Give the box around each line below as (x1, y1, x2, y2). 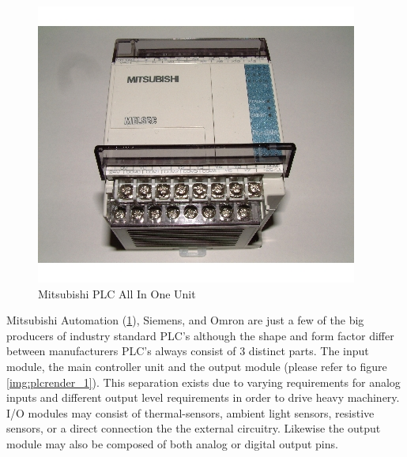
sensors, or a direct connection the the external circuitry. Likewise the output (6, 420, 381, 436)
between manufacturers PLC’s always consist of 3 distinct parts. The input (6, 343, 369, 359)
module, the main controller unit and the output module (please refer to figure (6, 358, 387, 374)
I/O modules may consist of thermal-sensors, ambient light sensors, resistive (6, 404, 375, 421)
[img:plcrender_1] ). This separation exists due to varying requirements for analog (6, 373, 401, 390)
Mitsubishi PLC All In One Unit (38, 285, 196, 302)
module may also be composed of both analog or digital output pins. (6, 435, 338, 451)
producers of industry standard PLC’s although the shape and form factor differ (6, 327, 394, 343)
